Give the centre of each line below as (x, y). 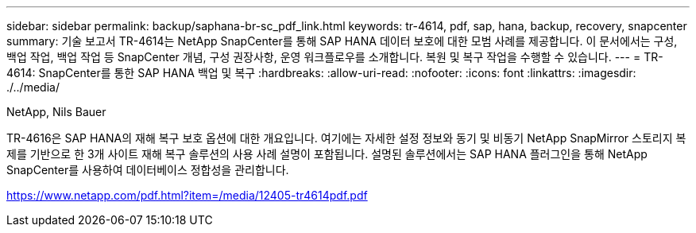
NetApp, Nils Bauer (56, 112)
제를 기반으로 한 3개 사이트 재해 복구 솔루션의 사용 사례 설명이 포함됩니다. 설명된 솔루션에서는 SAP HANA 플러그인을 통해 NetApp (327, 154)
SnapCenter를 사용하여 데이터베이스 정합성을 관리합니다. (148, 170)
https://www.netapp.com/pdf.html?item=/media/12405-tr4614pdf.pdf (187, 195)
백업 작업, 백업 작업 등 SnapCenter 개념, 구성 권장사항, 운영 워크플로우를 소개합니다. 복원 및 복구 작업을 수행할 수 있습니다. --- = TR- (335, 57)
